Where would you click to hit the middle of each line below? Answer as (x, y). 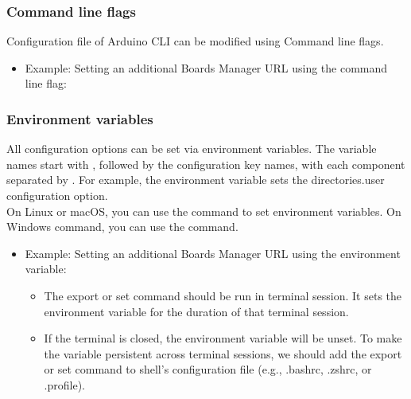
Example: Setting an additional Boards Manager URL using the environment (213, 253)
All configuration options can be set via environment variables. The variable (192, 149)
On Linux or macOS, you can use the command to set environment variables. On (204, 211)
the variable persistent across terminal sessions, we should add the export (223, 353)
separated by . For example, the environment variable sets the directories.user (196, 180)
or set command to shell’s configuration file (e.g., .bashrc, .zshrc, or (208, 369)
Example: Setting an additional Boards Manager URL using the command (206, 67)
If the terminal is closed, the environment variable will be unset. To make (223, 338)
